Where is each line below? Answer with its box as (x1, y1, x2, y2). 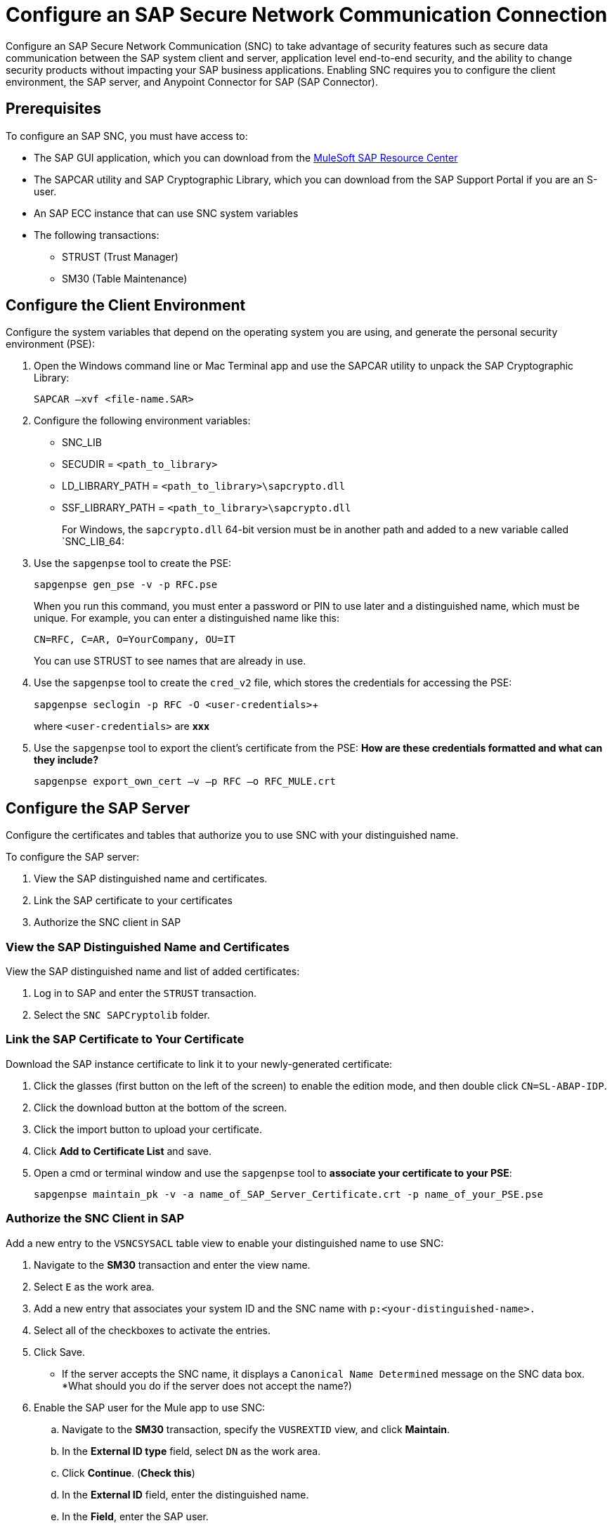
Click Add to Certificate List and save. (34, 1144, 211, 1157)
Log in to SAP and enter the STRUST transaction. (34, 987, 256, 1000)
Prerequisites (6, 100, 101, 118)
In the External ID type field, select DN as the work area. (62, 1444, 321, 1457)
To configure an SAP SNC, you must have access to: (6, 129, 248, 142)
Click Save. (34, 1345, 86, 1358)
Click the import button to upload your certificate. (34, 1123, 262, 1135)
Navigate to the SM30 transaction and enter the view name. (34, 1258, 311, 1271)
